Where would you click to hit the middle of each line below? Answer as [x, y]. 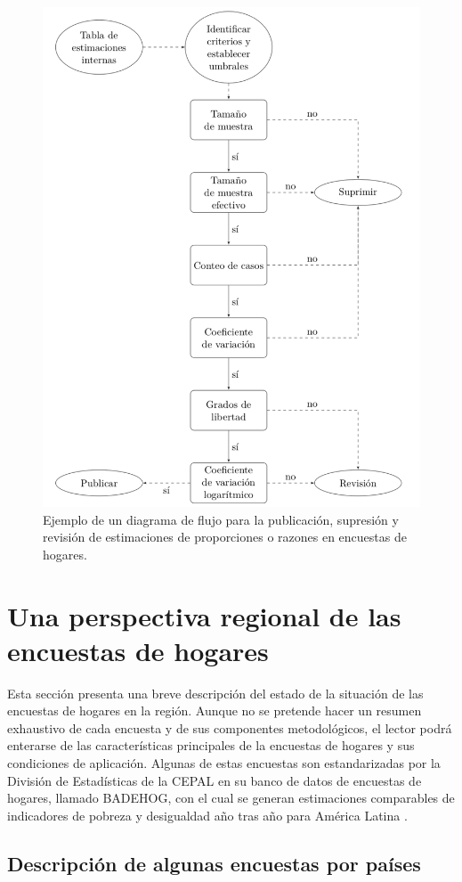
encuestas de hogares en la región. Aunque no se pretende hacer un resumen [215, 710]
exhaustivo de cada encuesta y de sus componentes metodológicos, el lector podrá [230, 727]
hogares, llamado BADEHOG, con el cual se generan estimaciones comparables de [231, 798]
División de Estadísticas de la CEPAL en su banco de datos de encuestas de [215, 780]
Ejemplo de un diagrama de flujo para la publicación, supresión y [221, 519]
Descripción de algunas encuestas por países [214, 863]
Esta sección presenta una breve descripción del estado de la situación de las [215, 693]
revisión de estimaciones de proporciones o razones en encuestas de [225, 537]
